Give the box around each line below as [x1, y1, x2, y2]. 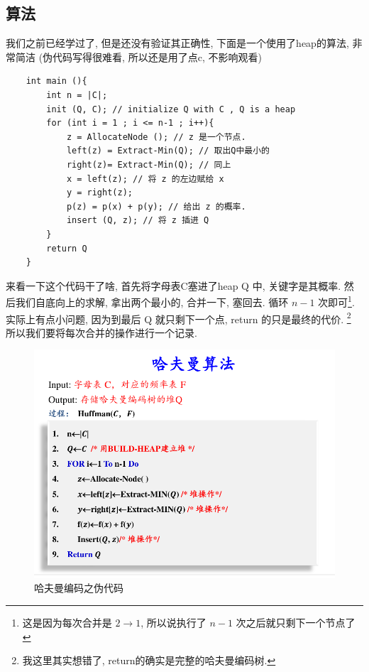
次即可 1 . [318, 293, 355, 309]
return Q [46, 243, 87, 254]
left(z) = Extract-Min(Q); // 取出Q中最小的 [66, 146, 270, 156]
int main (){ [26, 76, 87, 87]
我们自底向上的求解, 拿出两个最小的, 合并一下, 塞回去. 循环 [15, 294, 289, 309]
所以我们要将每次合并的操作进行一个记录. [6, 325, 197, 340]
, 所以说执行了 [141, 614, 206, 629]
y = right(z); [66, 188, 133, 198]
